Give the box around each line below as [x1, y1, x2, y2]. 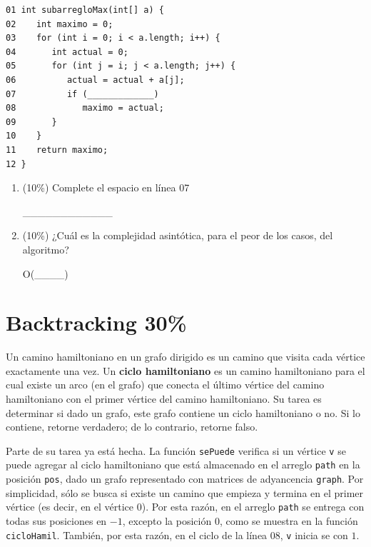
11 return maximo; [6, 144, 108, 155]
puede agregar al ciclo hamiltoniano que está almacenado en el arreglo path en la [6, 457, 360, 472]
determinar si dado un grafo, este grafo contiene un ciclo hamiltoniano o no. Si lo [6, 405, 360, 420]
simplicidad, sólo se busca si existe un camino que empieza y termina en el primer [6, 485, 364, 500]
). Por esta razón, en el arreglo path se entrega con [141, 499, 365, 514]
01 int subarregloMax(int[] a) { [6, 5, 164, 15]
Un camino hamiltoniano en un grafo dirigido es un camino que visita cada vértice [6, 349, 365, 364]
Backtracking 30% [6, 308, 187, 337]
